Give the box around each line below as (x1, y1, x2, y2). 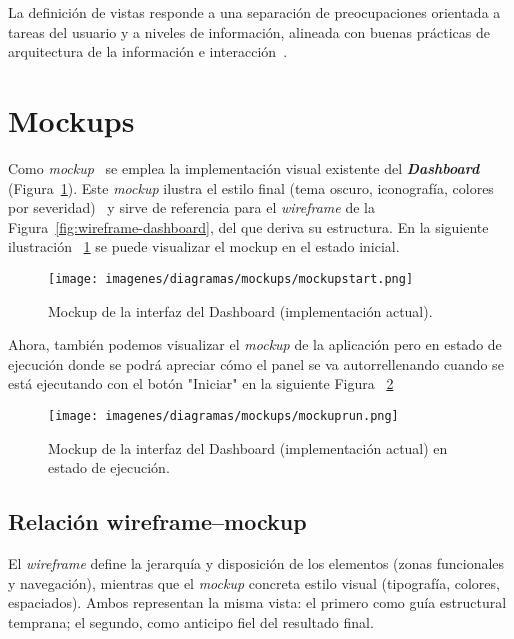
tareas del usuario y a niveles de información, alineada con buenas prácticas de (8, 21, 490, 42)
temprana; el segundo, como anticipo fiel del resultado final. (8, 611, 374, 632)
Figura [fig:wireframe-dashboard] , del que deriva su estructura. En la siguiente (8, 216, 489, 237)
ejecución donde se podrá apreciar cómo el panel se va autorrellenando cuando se (8, 353, 504, 374)
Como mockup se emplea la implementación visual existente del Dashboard (8, 157, 480, 178)
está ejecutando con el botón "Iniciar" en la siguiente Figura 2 (8, 373, 394, 394)
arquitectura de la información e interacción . (8, 41, 288, 62)
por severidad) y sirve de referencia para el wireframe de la (8, 197, 375, 218)
